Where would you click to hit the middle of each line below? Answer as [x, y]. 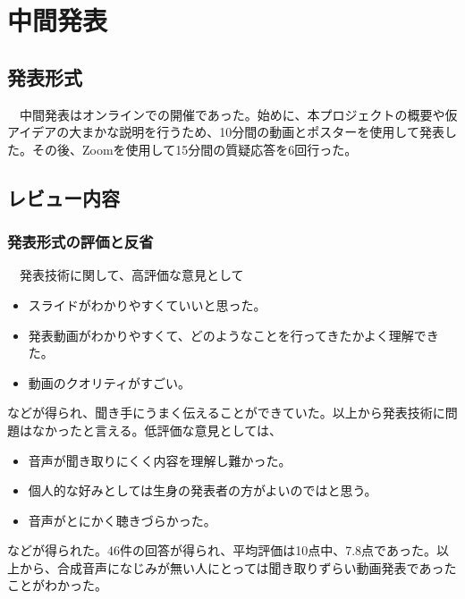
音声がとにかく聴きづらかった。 [122, 520]
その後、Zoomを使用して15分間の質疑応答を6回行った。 [194, 149]
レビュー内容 [63, 197]
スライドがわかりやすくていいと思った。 [147, 304]
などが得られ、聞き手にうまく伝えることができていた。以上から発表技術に [226, 413]
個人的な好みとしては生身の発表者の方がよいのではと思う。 [203, 490]
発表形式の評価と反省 [80, 242]
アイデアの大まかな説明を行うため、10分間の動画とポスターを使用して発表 [226, 132]
